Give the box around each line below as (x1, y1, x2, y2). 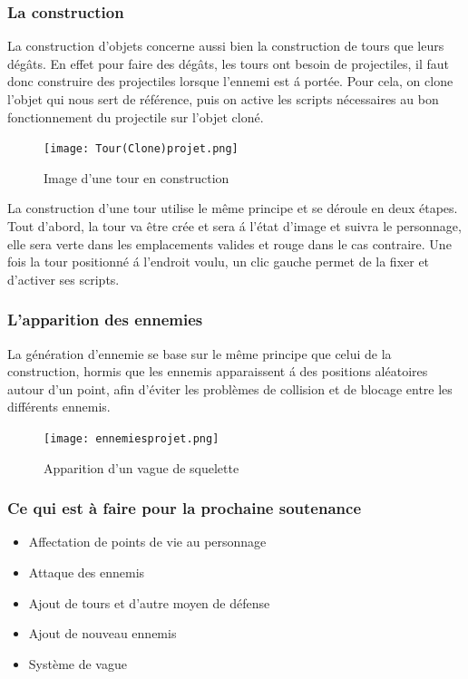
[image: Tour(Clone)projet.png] (44, 142, 239, 156)
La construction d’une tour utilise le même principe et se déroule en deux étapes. (7, 199, 458, 218)
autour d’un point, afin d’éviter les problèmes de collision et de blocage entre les (7, 379, 453, 398)
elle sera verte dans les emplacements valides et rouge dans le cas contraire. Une (7, 234, 452, 253)
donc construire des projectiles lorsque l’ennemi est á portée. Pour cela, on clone (7, 72, 453, 91)
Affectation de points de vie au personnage (28, 532, 267, 551)
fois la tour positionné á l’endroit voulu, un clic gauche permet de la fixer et (7, 252, 430, 271)
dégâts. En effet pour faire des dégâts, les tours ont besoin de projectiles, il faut (7, 53, 449, 73)
